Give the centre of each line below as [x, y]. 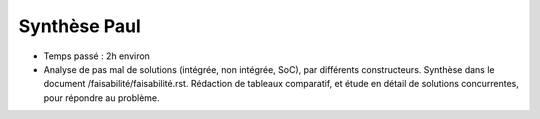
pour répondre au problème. [101, 97]
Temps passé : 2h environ [96, 56]
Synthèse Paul [80, 26]
